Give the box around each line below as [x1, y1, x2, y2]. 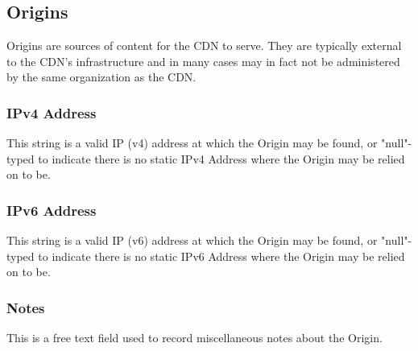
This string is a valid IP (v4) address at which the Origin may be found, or [6, 134, 378, 151]
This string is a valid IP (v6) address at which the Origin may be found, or [6, 232, 378, 249]
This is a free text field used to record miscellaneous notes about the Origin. [6, 329, 383, 346]
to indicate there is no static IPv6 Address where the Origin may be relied [38, 247, 405, 264]
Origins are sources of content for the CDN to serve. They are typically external [6, 37, 402, 54]
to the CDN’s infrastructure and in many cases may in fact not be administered [6, 52, 400, 69]
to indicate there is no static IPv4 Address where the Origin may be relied [38, 150, 405, 167]
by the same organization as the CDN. [6, 68, 197, 85]
